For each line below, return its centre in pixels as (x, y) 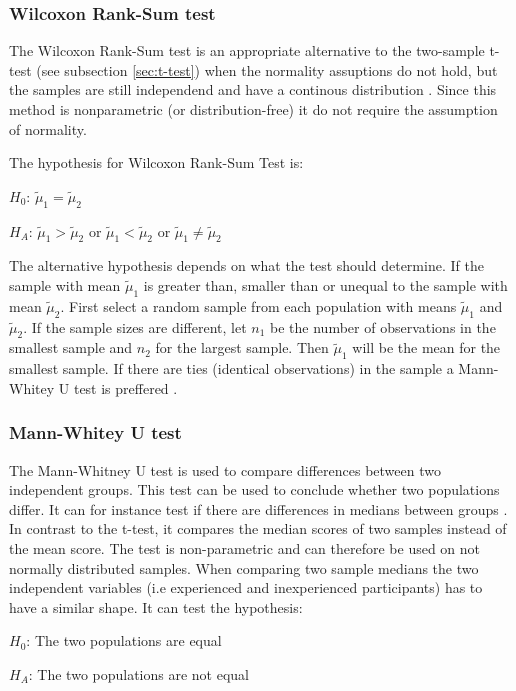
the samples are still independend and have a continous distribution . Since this (253, 89)
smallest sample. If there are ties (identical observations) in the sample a (231, 368)
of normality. (48, 128)
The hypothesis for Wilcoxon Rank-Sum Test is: (156, 162)
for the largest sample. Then (242, 347)
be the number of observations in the (383, 326)
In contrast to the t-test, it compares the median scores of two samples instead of (258, 528)
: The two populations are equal (124, 640)
